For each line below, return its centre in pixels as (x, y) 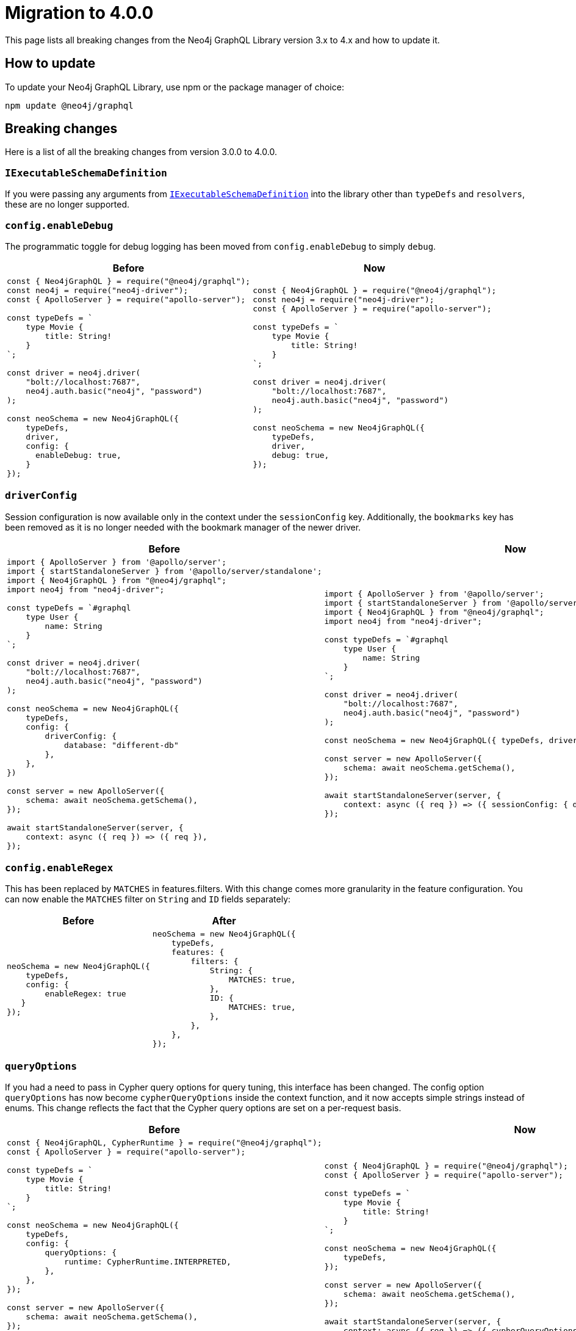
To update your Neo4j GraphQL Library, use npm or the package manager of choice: (175, 87)
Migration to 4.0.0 (79, 13)
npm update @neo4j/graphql (69, 105)
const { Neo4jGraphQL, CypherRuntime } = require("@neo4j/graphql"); (164, 1143)
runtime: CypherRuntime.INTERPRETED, (147, 1262)
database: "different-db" (121, 745)
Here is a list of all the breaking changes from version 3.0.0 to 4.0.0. (141, 152)
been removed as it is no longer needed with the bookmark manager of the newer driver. (183, 527)
